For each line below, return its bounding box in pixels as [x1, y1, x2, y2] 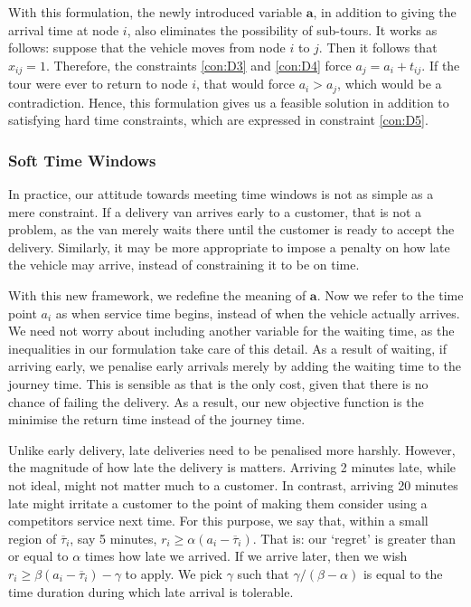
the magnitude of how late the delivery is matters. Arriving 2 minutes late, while [8, 458, 457, 477]
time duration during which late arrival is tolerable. [8, 582, 294, 601]
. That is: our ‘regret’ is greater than [252, 528, 457, 547]
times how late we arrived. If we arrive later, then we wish [84, 546, 408, 565]
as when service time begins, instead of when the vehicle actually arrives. [55, 303, 460, 322]
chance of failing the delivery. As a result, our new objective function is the [8, 392, 424, 411]
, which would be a [337, 74, 442, 93]
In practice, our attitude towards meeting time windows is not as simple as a [8, 185, 434, 204]
